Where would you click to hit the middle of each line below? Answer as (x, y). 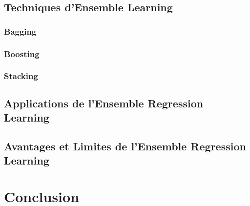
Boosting (22, 53)
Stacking (21, 76)
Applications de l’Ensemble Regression (104, 103)
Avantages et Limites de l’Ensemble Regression (125, 146)
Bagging (20, 31)
